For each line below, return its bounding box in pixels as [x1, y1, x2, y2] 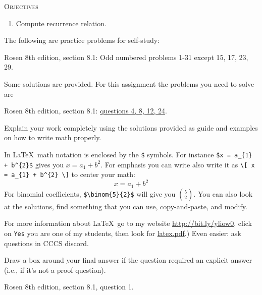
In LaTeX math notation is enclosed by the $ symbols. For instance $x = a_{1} [4, 149, 252, 159]
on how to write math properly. [4, 132, 101, 143]
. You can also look [193, 188, 253, 199]
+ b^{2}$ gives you [4, 159, 64, 169]
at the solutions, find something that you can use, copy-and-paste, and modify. [4, 201, 247, 211]
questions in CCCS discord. [4, 238, 89, 248]
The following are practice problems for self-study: [4, 35, 160, 45]
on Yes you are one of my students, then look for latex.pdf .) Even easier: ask [4, 228, 241, 239]
